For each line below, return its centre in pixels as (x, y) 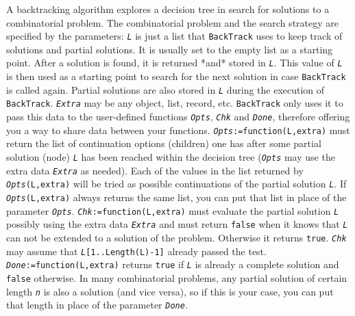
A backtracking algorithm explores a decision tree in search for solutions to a (168, 9)
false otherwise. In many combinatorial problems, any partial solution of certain (177, 277)
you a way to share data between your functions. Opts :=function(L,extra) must (178, 130)
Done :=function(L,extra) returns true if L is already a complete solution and (173, 264)
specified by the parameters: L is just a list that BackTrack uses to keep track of (174, 36)
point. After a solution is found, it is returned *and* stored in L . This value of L (174, 63)
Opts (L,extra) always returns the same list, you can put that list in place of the (176, 197)
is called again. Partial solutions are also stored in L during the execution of (166, 89)
